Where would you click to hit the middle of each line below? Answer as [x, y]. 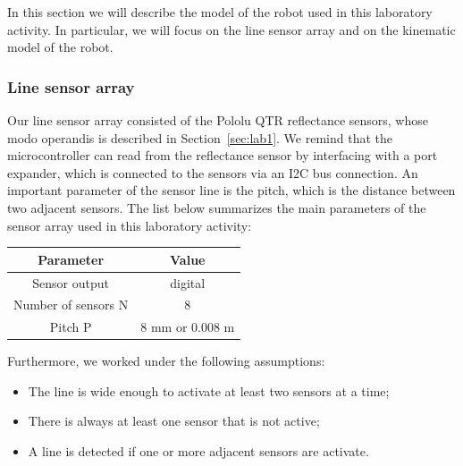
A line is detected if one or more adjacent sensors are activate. [198, 451]
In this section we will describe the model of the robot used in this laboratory [220, 12]
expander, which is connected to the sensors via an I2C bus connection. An [213, 172]
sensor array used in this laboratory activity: [130, 225]
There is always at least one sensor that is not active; [174, 421]
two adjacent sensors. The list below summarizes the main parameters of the [217, 207]
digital [188, 282]
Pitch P [71, 327]
